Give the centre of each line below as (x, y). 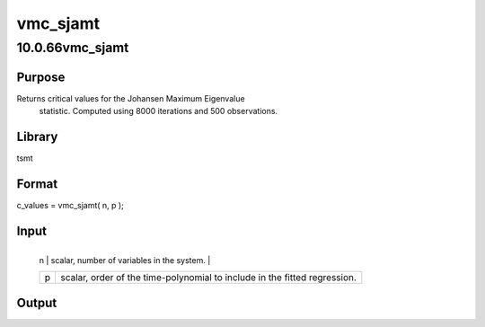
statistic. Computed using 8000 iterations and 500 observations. (159, 111)
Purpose (41, 77)
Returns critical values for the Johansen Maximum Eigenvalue (131, 98)
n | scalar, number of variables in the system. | (125, 260)
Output (37, 302)
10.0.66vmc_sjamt (73, 48)
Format (37, 184)
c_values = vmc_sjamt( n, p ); (71, 205)
